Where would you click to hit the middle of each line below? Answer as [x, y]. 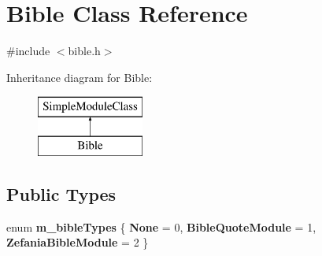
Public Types [61, 193]
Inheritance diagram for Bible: [80, 77]
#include [28, 51]
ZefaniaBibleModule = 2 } [78, 242]
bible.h [84, 51]
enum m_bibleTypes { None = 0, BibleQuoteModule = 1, [161, 226]
